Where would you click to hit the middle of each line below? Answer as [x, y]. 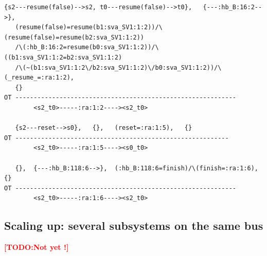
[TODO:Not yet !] [37, 247]
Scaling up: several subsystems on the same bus [134, 225]
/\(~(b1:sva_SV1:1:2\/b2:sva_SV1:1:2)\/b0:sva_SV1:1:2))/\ [118, 67]
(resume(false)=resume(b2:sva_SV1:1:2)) [74, 37]
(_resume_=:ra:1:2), [39, 78]
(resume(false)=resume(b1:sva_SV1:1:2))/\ [89, 27]
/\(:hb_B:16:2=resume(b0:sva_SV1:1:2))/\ [87, 47]
